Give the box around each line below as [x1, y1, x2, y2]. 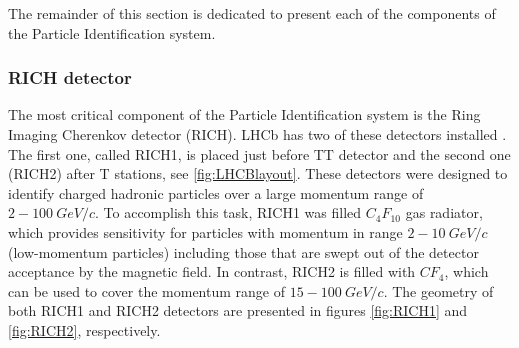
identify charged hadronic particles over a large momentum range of [8, 182, 424, 203]
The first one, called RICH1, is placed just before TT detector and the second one [8, 143, 511, 164]
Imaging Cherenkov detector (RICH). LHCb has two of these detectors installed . [8, 124, 507, 144]
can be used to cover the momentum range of [8, 280, 286, 301]
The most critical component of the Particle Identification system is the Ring [8, 104, 481, 125]
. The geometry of [383, 280, 494, 301]
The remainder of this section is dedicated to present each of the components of [8, 3, 496, 23]
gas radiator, [405, 202, 483, 223]
